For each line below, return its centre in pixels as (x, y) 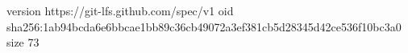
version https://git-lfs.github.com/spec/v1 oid (120, 10)
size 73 (23, 42)
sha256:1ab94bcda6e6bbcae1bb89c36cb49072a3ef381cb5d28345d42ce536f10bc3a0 (204, 26)
